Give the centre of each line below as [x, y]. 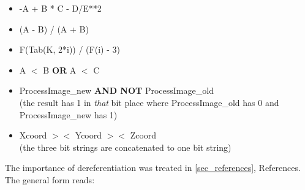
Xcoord [33, 135]
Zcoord [143, 135]
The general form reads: [50, 179]
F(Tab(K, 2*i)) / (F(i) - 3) [70, 49]
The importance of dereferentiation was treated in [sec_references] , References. [153, 168]
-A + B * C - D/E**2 [60, 8]
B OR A [60, 70]
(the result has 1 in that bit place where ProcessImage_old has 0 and [149, 102]
